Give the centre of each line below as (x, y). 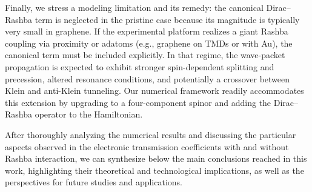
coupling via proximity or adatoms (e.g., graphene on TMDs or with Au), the (149, 43)
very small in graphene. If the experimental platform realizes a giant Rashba (147, 31)
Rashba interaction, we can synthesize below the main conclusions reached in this (156, 158)
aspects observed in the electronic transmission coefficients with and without (147, 146)
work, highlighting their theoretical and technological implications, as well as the (154, 170)
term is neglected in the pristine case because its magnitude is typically (167, 19)
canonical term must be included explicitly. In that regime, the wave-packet (145, 55)
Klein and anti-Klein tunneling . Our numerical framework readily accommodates (154, 91)
